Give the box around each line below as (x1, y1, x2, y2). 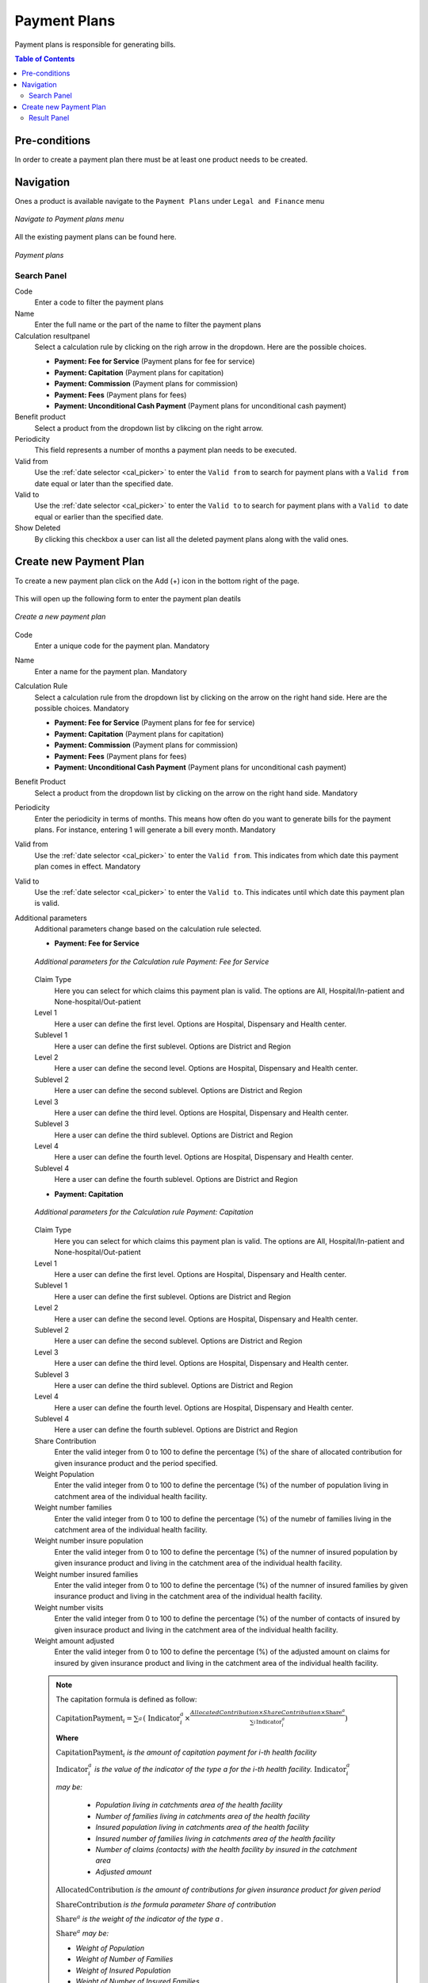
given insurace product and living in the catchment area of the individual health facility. (54, 1624, 338, 1634)
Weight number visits (34, 1602, 104, 1612)
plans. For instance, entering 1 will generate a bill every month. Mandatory (34, 825, 277, 834)
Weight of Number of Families (75, 1954, 174, 1964)
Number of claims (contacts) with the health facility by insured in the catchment (95, 1844, 357, 1854)
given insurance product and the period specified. (54, 1458, 218, 1467)
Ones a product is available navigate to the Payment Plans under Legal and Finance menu (14, 196, 325, 205)
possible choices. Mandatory (34, 704, 130, 713)
